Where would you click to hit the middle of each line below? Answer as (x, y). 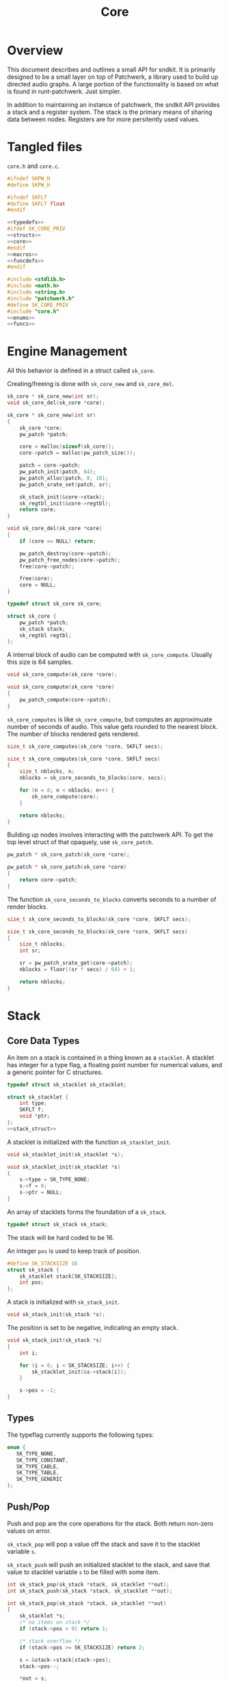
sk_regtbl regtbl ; (45, 635)
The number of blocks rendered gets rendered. (73, 734)
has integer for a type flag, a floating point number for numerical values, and (114, 1064)
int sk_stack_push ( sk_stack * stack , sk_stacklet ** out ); (90, 1591)
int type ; (33, 1104)
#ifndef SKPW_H (29, 178)
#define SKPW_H (29, 185)
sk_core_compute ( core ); (65, 796)
